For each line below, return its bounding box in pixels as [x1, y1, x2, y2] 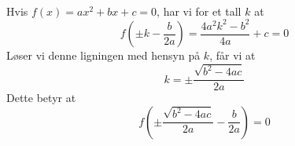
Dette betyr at [6, 89, 76, 106]
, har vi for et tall [157, 2, 242, 19]
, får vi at [209, 47, 256, 64]
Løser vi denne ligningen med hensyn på [6, 47, 201, 64]
